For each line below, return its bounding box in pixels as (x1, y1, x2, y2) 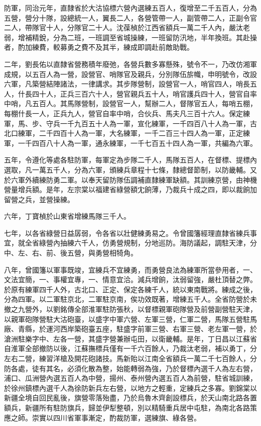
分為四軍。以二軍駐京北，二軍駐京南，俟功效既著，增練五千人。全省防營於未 (4, 294, 257, 304)
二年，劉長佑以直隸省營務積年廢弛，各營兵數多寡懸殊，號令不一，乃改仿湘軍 (4, 58, 257, 69)
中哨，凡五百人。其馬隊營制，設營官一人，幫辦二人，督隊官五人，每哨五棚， (4, 98, 257, 109)
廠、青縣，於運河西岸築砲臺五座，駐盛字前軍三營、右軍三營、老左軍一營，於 (4, 323, 257, 334)
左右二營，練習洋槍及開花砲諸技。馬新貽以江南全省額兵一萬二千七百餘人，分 (4, 353, 257, 363)
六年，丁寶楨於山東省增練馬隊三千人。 (4, 211, 130, 221)
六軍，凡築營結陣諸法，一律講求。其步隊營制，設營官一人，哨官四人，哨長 (4, 78, 250, 89)
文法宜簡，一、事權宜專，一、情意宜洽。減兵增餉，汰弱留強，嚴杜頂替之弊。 (4, 274, 257, 285)
